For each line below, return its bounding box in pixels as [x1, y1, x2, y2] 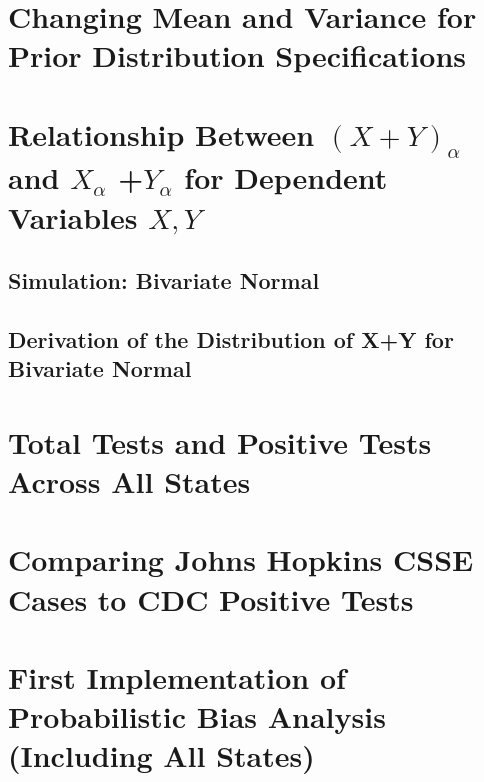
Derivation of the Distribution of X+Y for [8, 323, 454, 354]
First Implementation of [8, 656, 346, 697]
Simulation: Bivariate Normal [8, 265, 320, 296]
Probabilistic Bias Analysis [8, 696, 386, 737]
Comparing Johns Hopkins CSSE [8, 539, 474, 580]
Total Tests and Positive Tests [8, 421, 432, 462]
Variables [8, 196, 138, 237]
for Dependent [184, 157, 388, 198]
